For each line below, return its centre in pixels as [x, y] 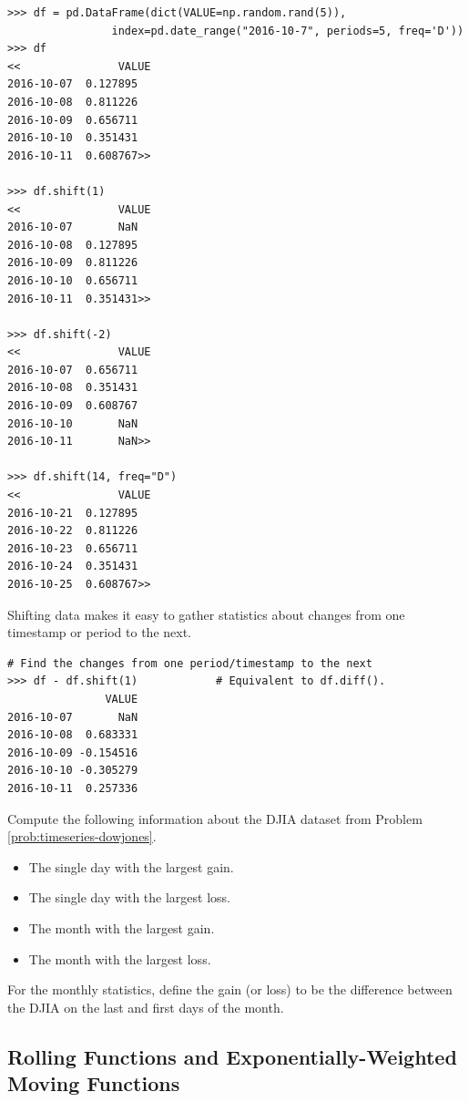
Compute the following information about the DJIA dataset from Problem [215, 818]
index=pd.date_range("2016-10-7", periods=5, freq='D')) [288, 31]
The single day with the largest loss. [130, 897]
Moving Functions [94, 1083]
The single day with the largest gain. [131, 866]
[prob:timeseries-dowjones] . [82, 836]
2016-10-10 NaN [73, 423]
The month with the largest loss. [120, 958]
